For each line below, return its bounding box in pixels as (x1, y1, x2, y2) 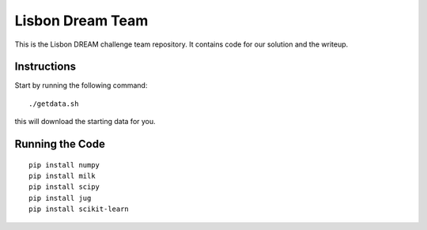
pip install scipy (28, 183, 100, 191)
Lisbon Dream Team (14, 12, 149, 29)
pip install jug (28, 194, 92, 202)
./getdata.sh (28, 99, 79, 108)
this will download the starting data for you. (14, 117, 156, 126)
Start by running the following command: (14, 81, 148, 90)
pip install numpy (28, 160, 100, 169)
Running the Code (14, 138, 106, 151)
